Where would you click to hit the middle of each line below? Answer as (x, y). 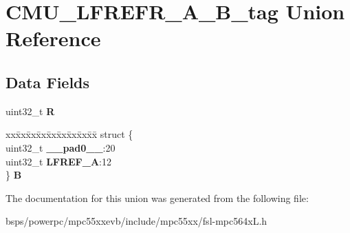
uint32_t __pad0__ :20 (61, 147)
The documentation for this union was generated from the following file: (157, 197)
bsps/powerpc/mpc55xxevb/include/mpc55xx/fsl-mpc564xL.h (136, 221)
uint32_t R (30, 111)
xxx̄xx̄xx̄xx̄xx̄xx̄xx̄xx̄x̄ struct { (69, 134)
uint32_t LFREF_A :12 (58, 161)
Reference (53, 38)
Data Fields (48, 82)
